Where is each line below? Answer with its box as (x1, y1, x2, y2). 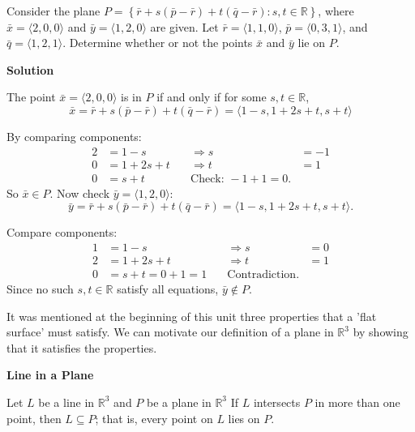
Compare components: (6, 224, 118, 241)
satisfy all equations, (117, 280, 219, 297)
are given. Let (150, 18, 219, 35)
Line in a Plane (6, 366, 94, 383)
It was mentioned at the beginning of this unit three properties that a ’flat (6, 307, 377, 324)
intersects (253, 393, 301, 410)
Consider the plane (6, 2, 101, 19)
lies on (228, 409, 260, 426)
